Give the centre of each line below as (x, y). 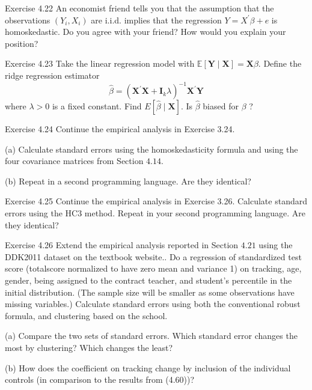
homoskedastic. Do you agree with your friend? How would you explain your (145, 32)
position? (22, 43)
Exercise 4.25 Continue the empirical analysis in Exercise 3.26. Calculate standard (156, 201)
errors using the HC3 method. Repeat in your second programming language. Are (155, 213)
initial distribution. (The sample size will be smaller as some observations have (150, 292)
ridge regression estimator (52, 75)
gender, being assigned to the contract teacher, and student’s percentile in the (148, 280)
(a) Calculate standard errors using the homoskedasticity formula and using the (151, 149)
